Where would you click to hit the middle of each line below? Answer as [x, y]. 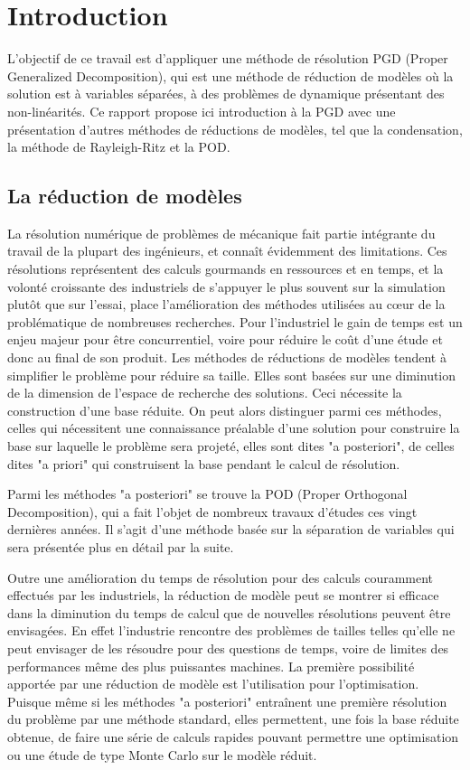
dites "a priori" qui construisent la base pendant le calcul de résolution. [204, 463]
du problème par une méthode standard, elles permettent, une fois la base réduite [233, 719]
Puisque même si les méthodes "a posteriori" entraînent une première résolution [227, 701]
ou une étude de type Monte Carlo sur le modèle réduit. [162, 754]
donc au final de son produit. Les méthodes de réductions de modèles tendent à [227, 357]
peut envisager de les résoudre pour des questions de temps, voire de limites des [228, 648]
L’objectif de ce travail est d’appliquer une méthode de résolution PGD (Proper [228, 58]
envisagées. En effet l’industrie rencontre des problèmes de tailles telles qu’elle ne [231, 630]
